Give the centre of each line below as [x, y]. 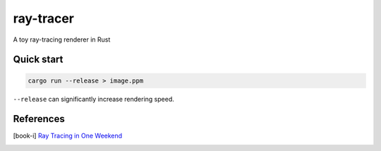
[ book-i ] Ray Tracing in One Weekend [68, 136]
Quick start [38, 60]
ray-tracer [43, 18]
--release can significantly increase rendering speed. [93, 99]
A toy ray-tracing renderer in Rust [62, 40]
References [39, 119]
